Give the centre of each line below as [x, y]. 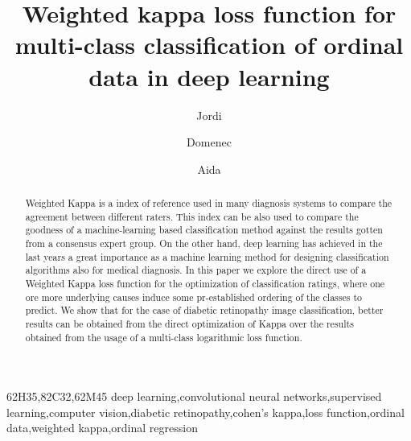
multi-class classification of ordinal [209, 45]
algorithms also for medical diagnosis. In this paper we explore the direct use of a [196, 270]
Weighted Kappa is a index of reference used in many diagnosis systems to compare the [209, 203]
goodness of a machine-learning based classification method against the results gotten [204, 230]
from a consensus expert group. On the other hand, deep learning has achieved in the [204, 243]
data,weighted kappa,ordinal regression [102, 428]
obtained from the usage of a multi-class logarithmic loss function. [164, 337]
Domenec [209, 142]
